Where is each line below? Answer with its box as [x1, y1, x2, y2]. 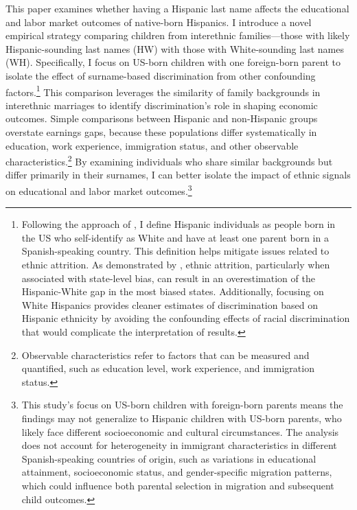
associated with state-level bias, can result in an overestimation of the [21, 270, 315, 285]
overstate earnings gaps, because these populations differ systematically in [5, 125, 317, 139]
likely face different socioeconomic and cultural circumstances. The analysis [21, 424, 339, 439]
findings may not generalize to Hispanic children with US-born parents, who [21, 411, 342, 425]
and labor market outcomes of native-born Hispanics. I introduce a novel [5, 14, 312, 29]
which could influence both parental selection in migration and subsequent [21, 478, 334, 492]
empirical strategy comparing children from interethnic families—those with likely [5, 28, 350, 43]
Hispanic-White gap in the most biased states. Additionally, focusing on [21, 284, 324, 299]
